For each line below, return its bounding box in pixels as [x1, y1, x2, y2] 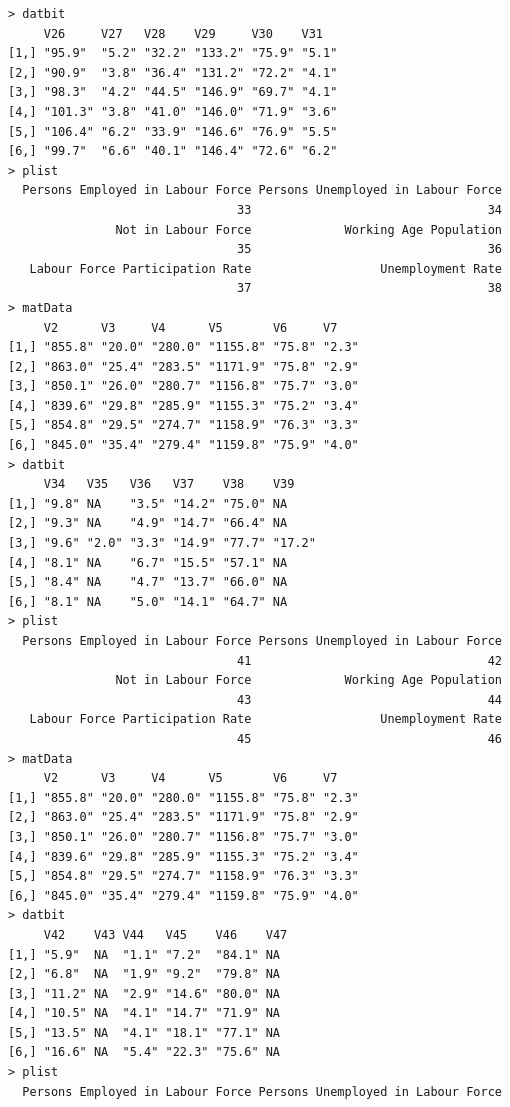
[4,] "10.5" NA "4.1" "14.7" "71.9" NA [8, 1006, 281, 1021]
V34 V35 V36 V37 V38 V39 [43, 477, 295, 492]
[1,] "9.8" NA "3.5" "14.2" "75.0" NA [8, 496, 288, 511]
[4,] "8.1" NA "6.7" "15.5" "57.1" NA [8, 555, 288, 570]
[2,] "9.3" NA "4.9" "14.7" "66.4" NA [8, 516, 288, 531]
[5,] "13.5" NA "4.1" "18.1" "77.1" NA [8, 1025, 281, 1040]
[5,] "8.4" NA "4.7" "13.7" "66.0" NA [8, 575, 288, 590]
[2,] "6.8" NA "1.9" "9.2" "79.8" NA [8, 967, 281, 982]
